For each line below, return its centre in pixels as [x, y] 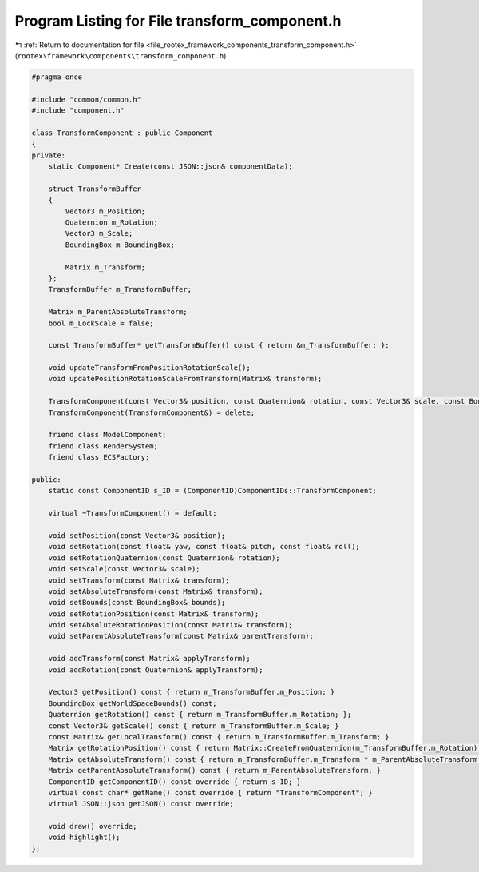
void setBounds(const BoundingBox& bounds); [137, 603]
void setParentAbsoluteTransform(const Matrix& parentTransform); [181, 636]
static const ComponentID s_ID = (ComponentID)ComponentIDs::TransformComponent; [212, 491]
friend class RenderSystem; [103, 446]
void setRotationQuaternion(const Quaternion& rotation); [164, 558]
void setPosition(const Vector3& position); [137, 535]
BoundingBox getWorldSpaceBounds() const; [133, 703]
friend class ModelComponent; [107, 435]
